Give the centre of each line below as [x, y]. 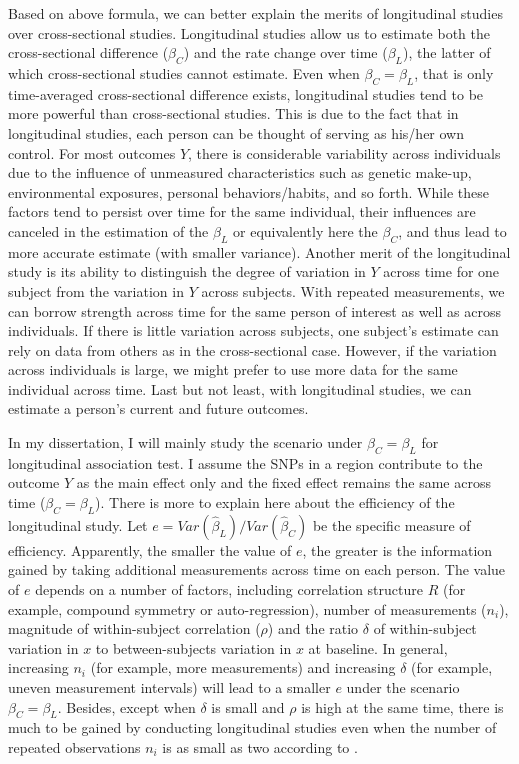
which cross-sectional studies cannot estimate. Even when [184, 72]
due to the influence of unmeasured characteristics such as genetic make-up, [240, 172]
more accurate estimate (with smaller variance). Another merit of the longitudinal [259, 251]
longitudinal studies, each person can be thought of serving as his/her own [236, 132]
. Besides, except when [126, 706]
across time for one [441, 271]
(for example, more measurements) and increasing [243, 667]
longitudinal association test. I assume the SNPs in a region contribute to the [245, 462]
